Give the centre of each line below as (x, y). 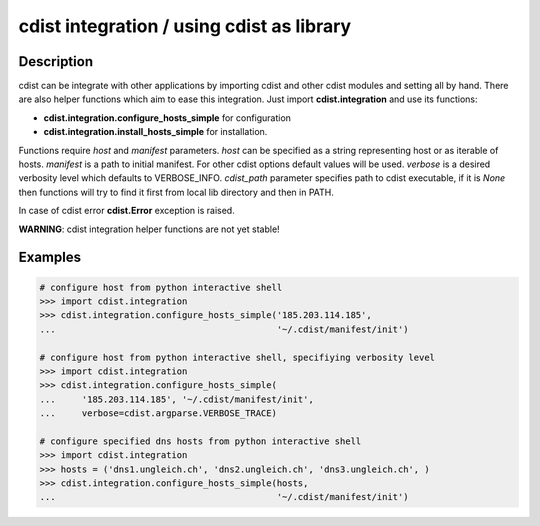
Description (56, 61)
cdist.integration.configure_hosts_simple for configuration (167, 117)
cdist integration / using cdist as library (185, 26)
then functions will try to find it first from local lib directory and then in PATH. (176, 192)
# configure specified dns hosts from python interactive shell (200, 441)
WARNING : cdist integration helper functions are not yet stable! (149, 229)
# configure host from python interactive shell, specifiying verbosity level (237, 357)
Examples (50, 257)
